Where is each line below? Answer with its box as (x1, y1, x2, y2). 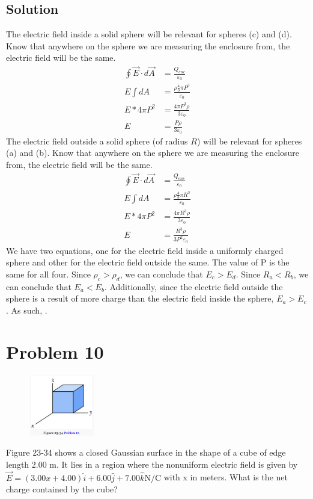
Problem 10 (6, 339, 104, 364)
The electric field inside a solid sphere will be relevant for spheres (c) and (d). (6, 28, 292, 40)
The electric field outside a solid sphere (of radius (6, 134, 188, 147)
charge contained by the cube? (6, 483, 118, 495)
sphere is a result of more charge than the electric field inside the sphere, (6, 292, 274, 305)
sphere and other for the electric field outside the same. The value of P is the (6, 256, 290, 268)
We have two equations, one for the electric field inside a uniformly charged (6, 244, 284, 256)
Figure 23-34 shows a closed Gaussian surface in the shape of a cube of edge (6, 446, 286, 459)
